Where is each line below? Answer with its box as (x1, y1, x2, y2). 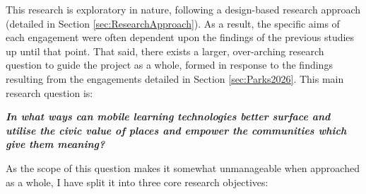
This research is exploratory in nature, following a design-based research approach (6, 2, 361, 16)
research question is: (6, 85, 93, 100)
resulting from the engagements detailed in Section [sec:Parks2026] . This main (6, 71, 344, 86)
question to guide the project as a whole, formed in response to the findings (6, 57, 333, 72)
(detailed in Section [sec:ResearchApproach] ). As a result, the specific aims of (6, 16, 340, 30)
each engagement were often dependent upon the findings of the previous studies (6, 30, 355, 45)
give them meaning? (6, 137, 105, 152)
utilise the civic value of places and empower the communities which (6, 122, 347, 137)
